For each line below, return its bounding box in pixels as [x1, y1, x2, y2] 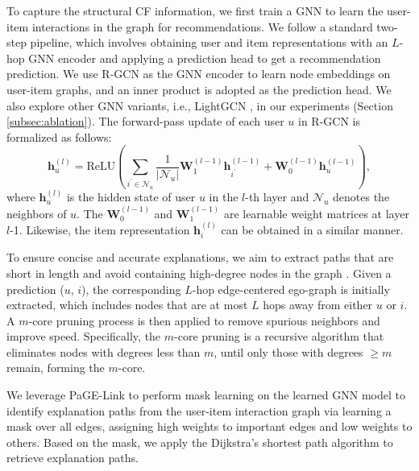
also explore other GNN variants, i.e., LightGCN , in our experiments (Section [6, 97, 393, 114]
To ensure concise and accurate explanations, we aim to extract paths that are [6, 249, 394, 266]
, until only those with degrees [214, 343, 363, 360]
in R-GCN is [298, 113, 361, 130]
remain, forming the [6, 359, 105, 376]
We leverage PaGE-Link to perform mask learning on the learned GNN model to [6, 386, 405, 403]
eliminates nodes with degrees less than [6, 343, 201, 360]
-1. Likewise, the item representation [10, 221, 190, 238]
